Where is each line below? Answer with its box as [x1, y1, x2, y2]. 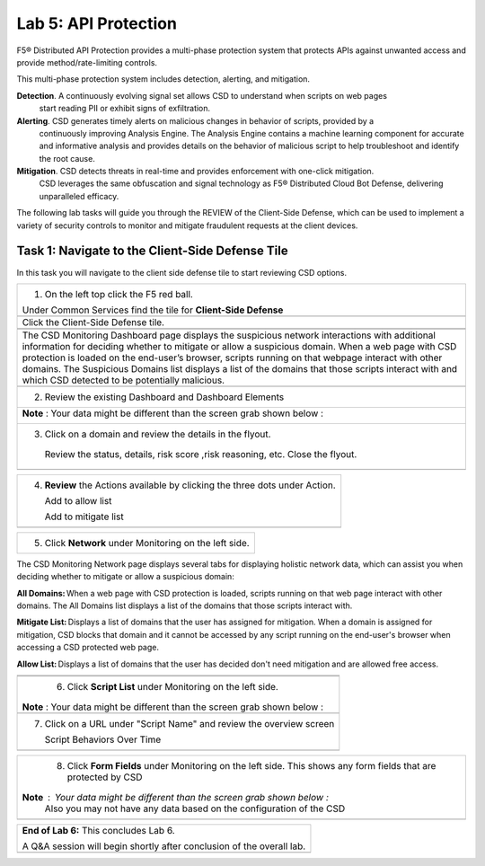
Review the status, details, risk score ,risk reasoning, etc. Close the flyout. [44, 447, 357, 460]
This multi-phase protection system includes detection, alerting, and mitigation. [16, 74, 310, 84]
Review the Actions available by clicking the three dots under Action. [44, 479, 336, 491]
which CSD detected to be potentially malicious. [22, 374, 225, 386]
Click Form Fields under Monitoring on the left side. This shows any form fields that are [66, 760, 436, 773]
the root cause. [39, 153, 96, 163]
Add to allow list [44, 494, 112, 507]
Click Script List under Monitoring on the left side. [66, 681, 278, 694]
